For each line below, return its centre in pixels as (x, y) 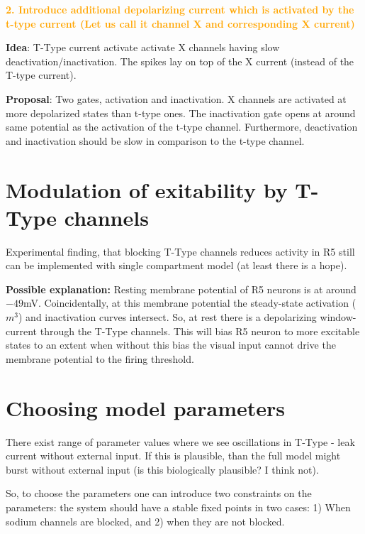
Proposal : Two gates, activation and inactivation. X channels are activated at (176, 98)
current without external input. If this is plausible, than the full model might (173, 456)
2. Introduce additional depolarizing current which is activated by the (180, 9)
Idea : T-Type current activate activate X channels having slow (143, 47)
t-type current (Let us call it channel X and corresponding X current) (180, 23)
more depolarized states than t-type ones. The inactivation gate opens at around (181, 113)
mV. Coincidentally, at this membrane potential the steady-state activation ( (190, 303)
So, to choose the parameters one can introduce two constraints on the (159, 493)
